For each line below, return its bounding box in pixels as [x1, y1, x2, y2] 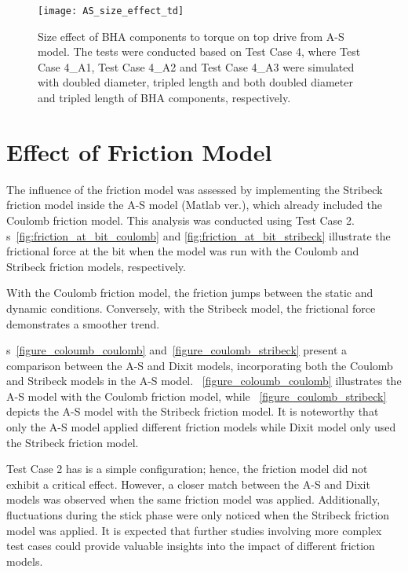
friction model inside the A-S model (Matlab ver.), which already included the [6, 196, 382, 213]
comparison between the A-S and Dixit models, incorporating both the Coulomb [6, 357, 393, 373]
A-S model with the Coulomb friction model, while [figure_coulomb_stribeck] [6, 387, 387, 404]
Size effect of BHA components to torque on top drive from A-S [38, 27, 344, 44]
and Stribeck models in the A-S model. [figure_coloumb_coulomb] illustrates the [6, 372, 402, 389]
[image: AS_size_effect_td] [38, 5, 184, 16]
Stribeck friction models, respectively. [6, 258, 186, 274]
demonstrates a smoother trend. [6, 315, 160, 332]
